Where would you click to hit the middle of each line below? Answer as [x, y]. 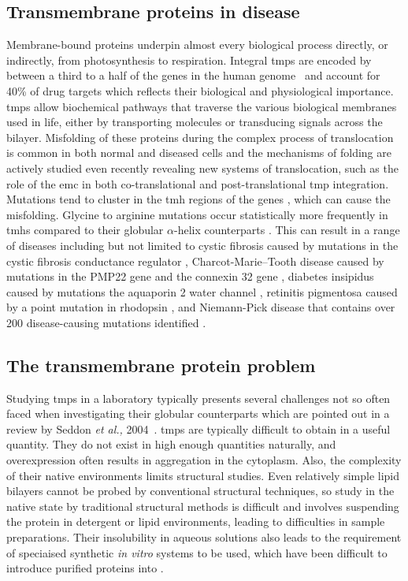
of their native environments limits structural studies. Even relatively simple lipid [203, 475]
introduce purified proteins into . [85, 568]
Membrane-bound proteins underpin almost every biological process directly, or [197, 45]
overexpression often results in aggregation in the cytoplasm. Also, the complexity [204, 460]
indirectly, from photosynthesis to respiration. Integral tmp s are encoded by [189, 60]
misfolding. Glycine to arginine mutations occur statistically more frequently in [197, 214]
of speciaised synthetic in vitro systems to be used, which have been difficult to [197, 552]
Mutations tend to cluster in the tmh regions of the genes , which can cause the [198, 199]
